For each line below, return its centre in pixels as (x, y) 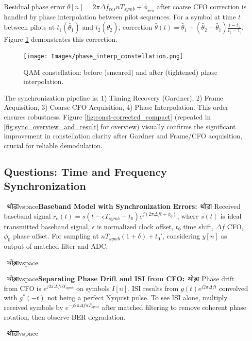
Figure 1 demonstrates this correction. (61, 39)
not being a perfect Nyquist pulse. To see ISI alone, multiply (137, 298)
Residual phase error (34, 6)
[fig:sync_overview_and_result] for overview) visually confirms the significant (120, 126)
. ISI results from (153, 288)
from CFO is (23, 288)
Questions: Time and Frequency (85, 171)
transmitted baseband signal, (47, 226)
